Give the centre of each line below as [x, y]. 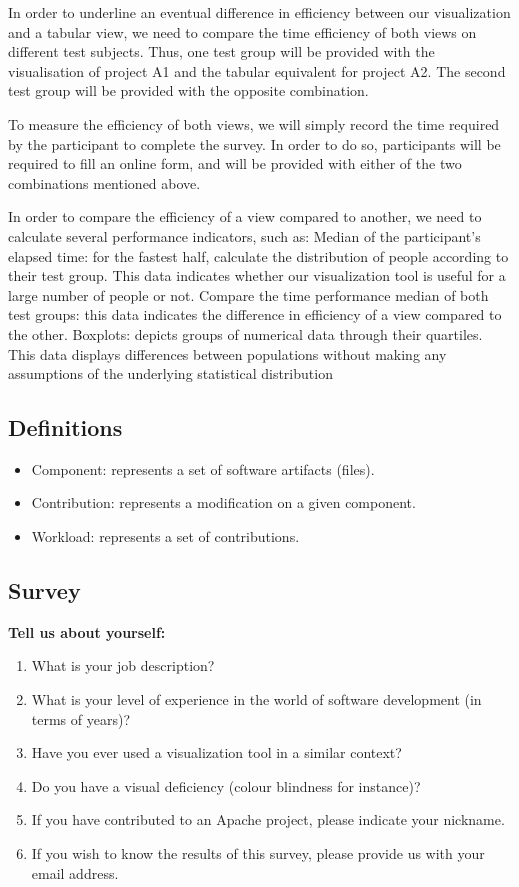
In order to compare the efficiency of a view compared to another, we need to [245, 216]
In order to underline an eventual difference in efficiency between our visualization [259, 12]
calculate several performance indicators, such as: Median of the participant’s [244, 235]
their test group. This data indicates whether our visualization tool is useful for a [257, 275]
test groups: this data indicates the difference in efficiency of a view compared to [255, 314]
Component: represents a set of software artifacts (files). [203, 468]
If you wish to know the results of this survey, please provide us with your [258, 853]
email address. [75, 872]
